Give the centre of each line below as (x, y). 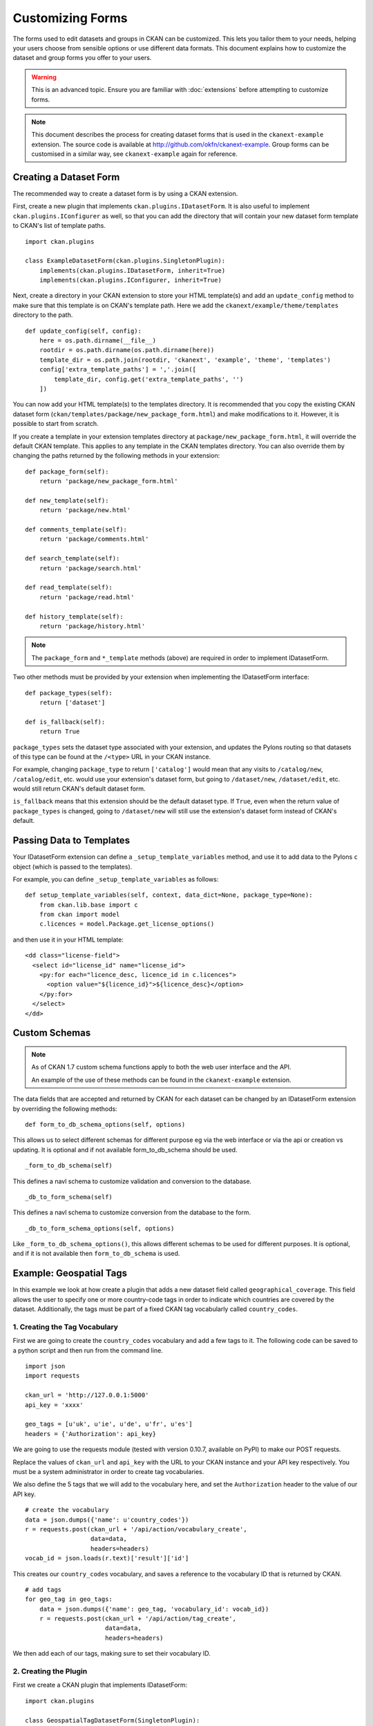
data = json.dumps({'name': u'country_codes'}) (107, 1520)
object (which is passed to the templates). (73, 866)
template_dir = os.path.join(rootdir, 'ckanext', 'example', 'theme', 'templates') (185, 360)
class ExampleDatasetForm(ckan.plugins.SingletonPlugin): (125, 261)
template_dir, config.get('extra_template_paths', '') (149, 379)
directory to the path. (43, 315)
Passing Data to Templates (71, 841)
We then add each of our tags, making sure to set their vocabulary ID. (112, 1654)
